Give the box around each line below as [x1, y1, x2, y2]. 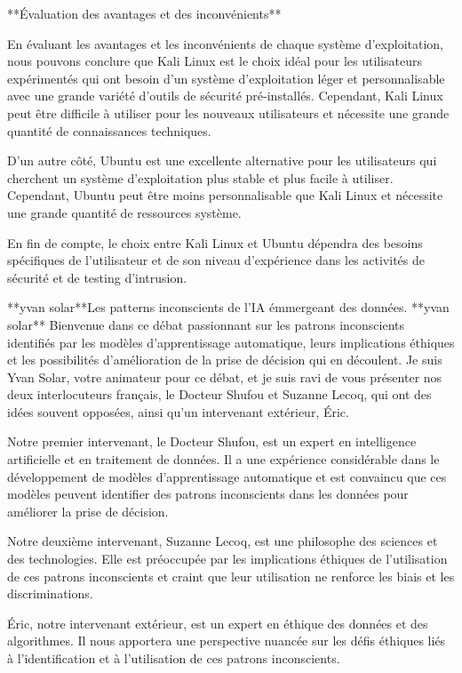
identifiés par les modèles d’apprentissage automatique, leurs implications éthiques [7, 332, 455, 351]
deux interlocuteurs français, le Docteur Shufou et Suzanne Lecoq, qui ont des [7, 385, 432, 404]
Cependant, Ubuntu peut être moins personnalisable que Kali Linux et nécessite [7, 186, 443, 204]
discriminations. [7, 584, 93, 603]
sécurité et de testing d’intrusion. [7, 268, 187, 286]
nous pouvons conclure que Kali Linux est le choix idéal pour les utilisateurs [7, 52, 423, 70]
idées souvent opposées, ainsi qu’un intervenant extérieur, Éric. [7, 402, 349, 421]
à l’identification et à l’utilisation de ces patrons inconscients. [7, 649, 340, 667]
